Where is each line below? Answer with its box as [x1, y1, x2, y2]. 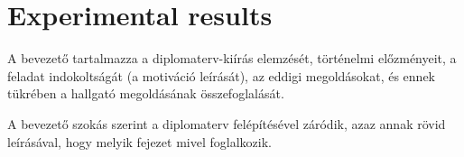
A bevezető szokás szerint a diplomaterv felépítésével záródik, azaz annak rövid [7, 114, 446, 133]
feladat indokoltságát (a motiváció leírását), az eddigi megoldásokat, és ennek [7, 66, 435, 85]
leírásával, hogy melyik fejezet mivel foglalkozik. [7, 132, 272, 151]
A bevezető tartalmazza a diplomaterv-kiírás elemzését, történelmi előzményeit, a [7, 49, 457, 68]
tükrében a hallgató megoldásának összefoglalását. [7, 84, 284, 103]
